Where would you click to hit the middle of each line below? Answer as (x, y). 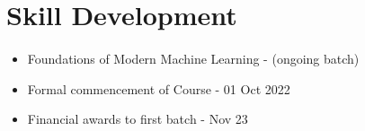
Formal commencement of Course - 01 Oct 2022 (159, 88)
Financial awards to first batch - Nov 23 (138, 119)
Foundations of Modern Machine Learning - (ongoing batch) (193, 58)
